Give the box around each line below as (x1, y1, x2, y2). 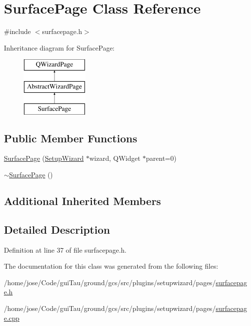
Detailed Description (4, 222, 110, 237)
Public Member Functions (4, 130, 137, 145)
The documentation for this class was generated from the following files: (4, 261, 218, 271)
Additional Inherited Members (4, 193, 161, 208)
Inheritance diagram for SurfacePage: (4, 42, 115, 52)
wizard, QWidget (89, 153, 141, 163)
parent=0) (146, 153, 177, 163)
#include (4, 26, 31, 36)
